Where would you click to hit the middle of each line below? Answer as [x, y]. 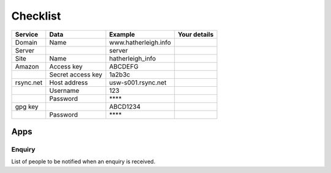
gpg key [27, 106]
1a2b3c [120, 75]
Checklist [36, 16]
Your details [196, 34]
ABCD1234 [125, 106]
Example [122, 34]
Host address [69, 83]
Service [27, 34]
